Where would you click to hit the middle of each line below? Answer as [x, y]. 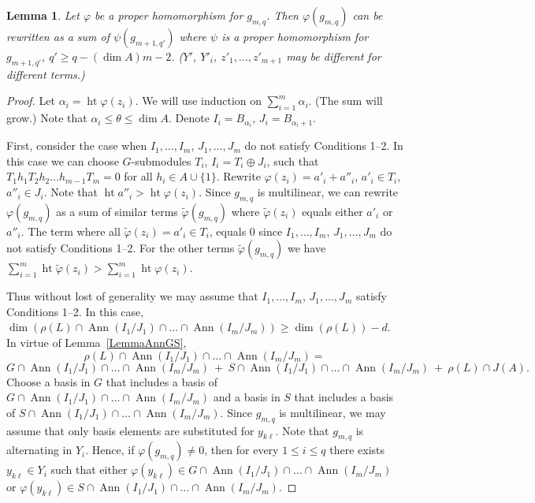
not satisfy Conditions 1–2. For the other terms [121, 248]
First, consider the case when [77, 145]
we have [307, 248]
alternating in [39, 450]
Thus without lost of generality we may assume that [132, 296]
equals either [333, 211]
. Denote [189, 118]
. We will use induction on [199, 101]
